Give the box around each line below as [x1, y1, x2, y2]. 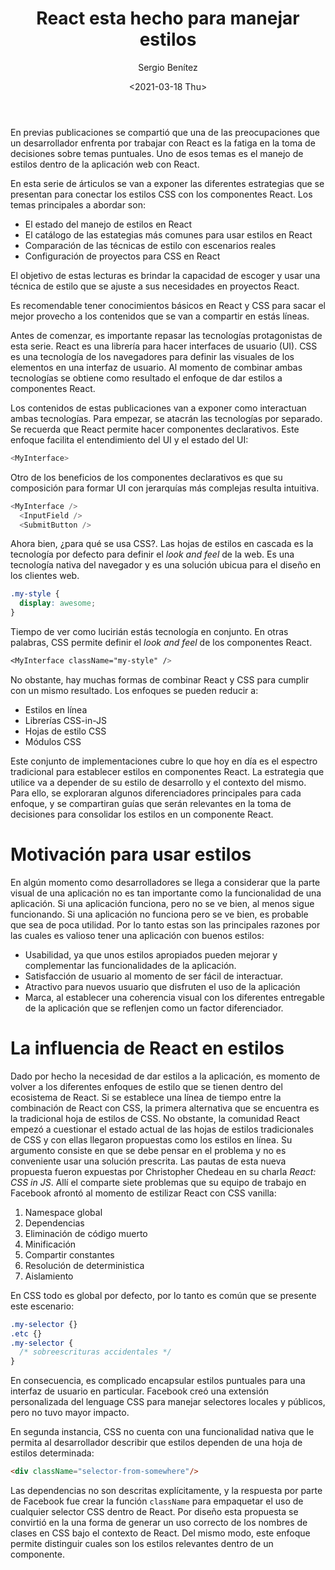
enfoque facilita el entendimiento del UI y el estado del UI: [10, 433, 249, 446]
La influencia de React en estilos [10, 1037, 285, 1060]
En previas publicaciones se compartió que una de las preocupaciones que [10, 126, 320, 138]
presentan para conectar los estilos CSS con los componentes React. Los [10, 188, 313, 200]
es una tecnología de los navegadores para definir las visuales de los [10, 350, 295, 362]
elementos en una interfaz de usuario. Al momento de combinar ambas [10, 361, 303, 373]
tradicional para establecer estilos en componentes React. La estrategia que [10, 765, 325, 777]
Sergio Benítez [138, 61, 198, 73]
